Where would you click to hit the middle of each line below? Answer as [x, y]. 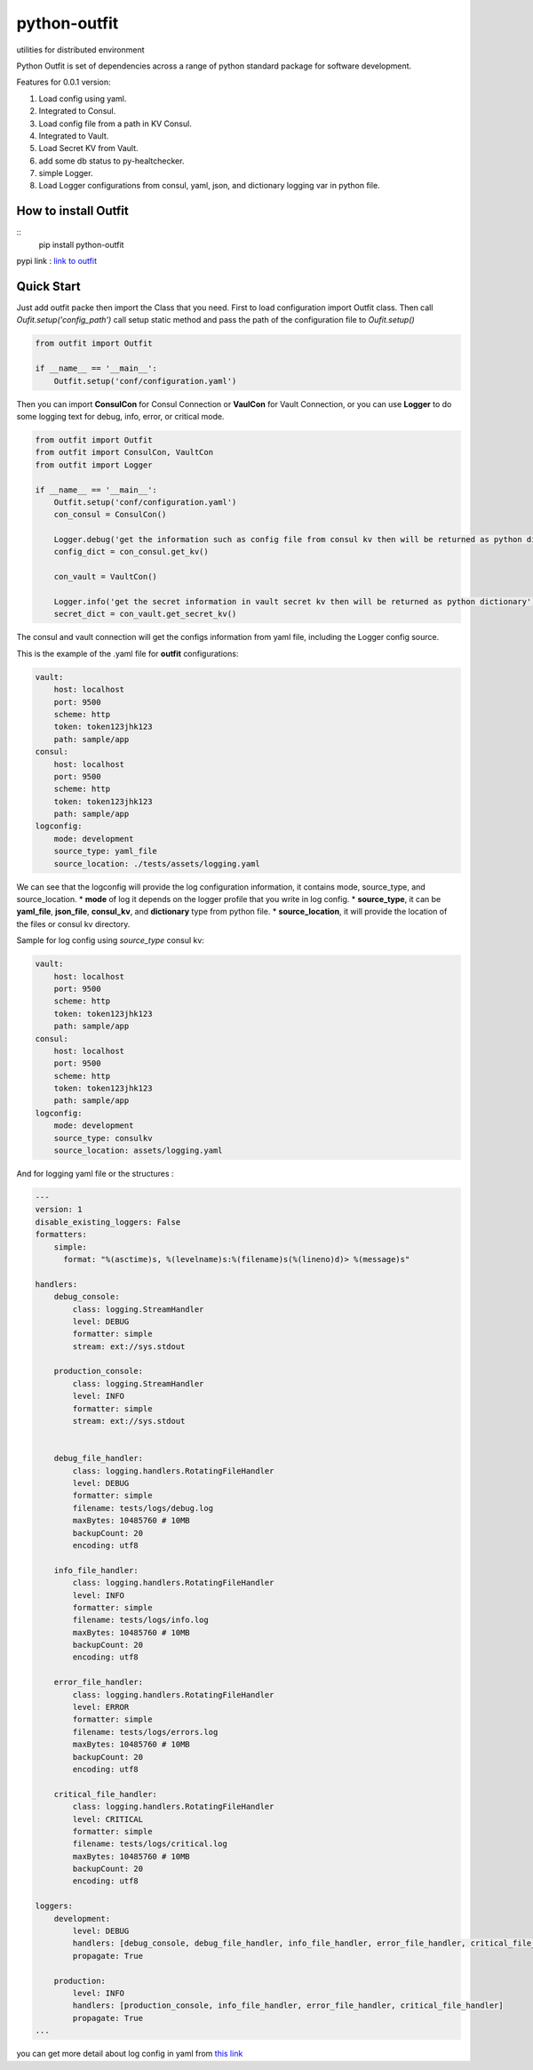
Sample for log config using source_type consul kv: [110, 940]
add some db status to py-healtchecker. [111, 161]
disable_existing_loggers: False [108, 1222]
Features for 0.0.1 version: [64, 82]
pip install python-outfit [81, 244]
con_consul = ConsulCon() [110, 515]
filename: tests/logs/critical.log [150, 1844]
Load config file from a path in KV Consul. [115, 124]
